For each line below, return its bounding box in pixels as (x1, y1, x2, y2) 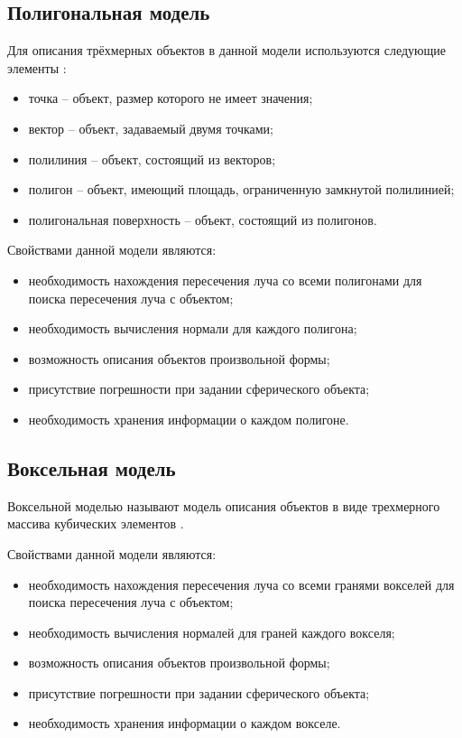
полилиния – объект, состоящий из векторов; (28, 149, 276, 168)
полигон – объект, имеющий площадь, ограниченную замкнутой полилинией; (28, 180, 455, 199)
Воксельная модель (7, 453, 176, 481)
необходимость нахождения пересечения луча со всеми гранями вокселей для (28, 575, 455, 593)
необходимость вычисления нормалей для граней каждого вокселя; (28, 622, 395, 641)
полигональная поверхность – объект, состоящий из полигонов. (28, 210, 377, 229)
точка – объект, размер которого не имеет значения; (28, 89, 313, 107)
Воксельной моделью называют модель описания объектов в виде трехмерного (7, 496, 440, 515)
